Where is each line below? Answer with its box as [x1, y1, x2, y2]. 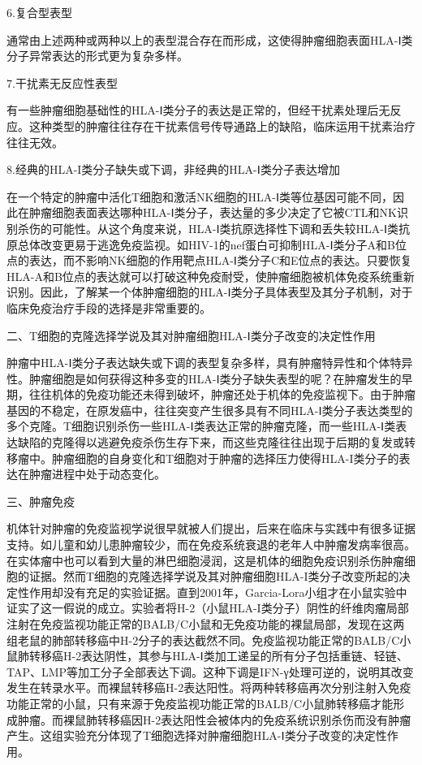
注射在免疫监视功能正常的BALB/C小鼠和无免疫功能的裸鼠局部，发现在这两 [6, 616, 405, 632]
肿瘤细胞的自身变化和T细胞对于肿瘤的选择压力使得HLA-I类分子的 [51, 449, 399, 466]
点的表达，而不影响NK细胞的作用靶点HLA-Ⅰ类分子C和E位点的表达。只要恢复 [6, 252, 412, 269]
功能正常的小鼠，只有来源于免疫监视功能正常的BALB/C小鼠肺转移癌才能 [6, 694, 394, 711]
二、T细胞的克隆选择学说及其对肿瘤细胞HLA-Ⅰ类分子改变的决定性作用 [6, 326, 376, 344]
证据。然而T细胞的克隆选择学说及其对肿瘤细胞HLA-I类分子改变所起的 [28, 568, 399, 585]
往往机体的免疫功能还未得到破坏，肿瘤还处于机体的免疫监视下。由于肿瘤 [28, 386, 416, 403]
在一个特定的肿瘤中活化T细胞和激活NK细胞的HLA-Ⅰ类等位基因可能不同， [6, 188, 394, 205]
